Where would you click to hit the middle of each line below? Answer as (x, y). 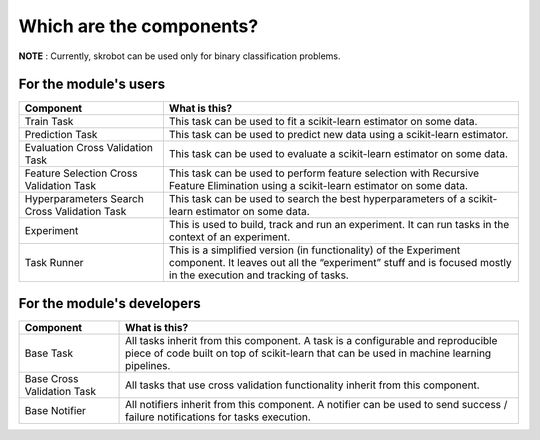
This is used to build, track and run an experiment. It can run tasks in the (339, 225)
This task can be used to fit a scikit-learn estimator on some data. (323, 122)
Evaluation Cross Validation (89, 148)
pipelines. (148, 365)
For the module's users (91, 84)
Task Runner (54, 263)
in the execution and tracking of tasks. (258, 275)
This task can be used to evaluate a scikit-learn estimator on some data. (338, 154)
